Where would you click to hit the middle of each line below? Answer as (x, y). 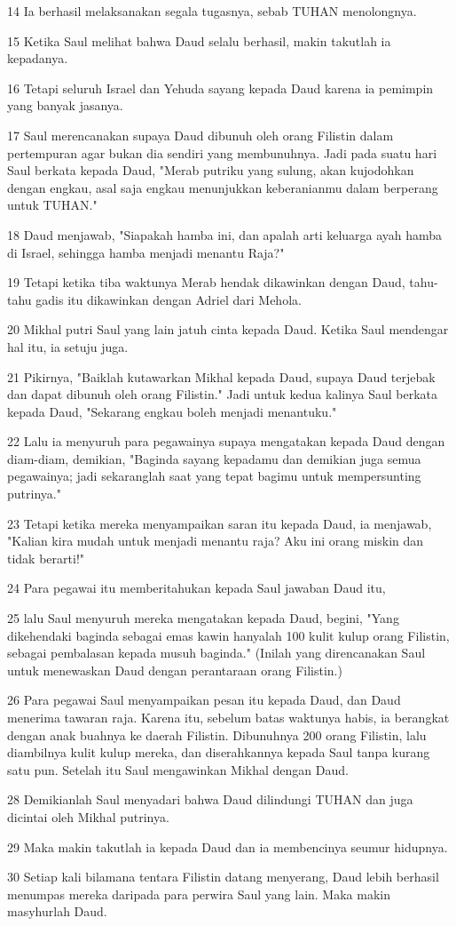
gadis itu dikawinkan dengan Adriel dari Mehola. (169, 299)
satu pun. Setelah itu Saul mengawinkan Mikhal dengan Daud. (178, 769)
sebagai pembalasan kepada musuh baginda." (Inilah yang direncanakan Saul (216, 653)
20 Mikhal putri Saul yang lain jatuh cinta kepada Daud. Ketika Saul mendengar (228, 329)
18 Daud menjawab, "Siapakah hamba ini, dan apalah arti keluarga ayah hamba (225, 234)
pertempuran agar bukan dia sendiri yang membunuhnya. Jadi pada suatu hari (222, 152)
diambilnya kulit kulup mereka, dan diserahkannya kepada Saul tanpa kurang (219, 752)
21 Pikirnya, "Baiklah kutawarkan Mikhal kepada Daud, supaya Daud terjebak (221, 376)
